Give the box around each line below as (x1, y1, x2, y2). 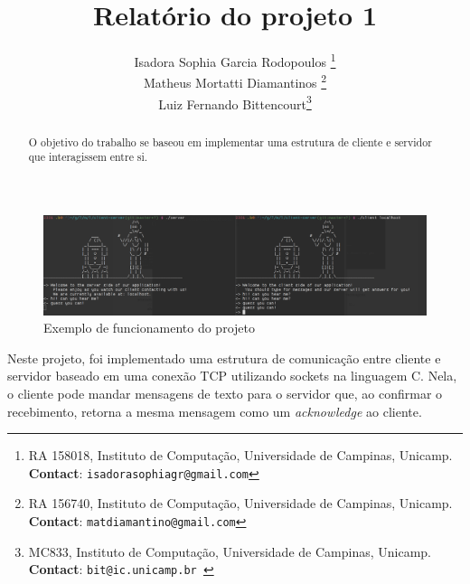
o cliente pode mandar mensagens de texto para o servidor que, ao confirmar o (7, 383, 443, 402)
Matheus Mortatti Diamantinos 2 (143, 71, 327, 92)
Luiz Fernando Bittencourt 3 (158, 91, 312, 113)
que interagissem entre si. (28, 149, 148, 165)
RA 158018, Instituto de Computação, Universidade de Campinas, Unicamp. (28, 446, 453, 465)
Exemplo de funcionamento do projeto (43, 318, 255, 337)
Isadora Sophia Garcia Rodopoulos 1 (134, 50, 336, 71)
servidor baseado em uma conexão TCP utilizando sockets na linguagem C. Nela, (7, 366, 457, 385)
